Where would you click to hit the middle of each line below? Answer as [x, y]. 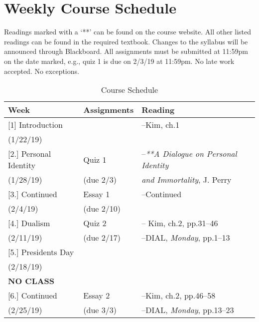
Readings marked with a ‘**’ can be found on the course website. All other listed [128, 32]
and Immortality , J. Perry [187, 180]
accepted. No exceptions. [42, 71]
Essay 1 [97, 194]
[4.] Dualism [29, 223]
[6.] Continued [33, 296]
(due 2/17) [102, 238]
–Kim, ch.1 [161, 125]
